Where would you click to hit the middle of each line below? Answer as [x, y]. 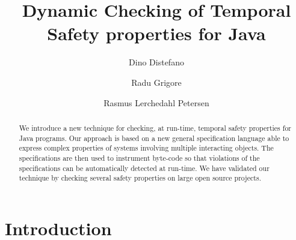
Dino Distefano [156, 62]
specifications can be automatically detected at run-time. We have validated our [144, 168]
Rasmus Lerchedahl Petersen [156, 102]
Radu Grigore [156, 82]
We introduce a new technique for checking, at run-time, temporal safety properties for [155, 127]
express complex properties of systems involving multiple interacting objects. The [146, 148]
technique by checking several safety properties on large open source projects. [140, 178]
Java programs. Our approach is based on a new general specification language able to [154, 138]
